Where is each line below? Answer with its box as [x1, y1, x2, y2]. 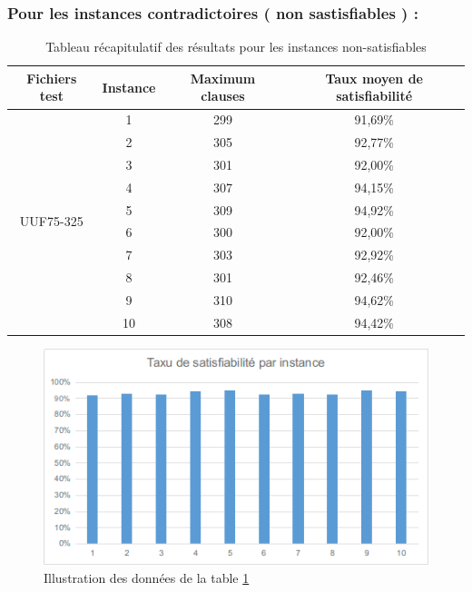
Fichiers [26, 68, 77, 87]
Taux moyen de [325, 68, 423, 87]
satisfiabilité [336, 86, 413, 105]
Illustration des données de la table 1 [44, 567, 250, 587]
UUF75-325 [19, 212, 84, 231]
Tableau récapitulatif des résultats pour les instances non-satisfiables [45, 37, 427, 56]
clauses [201, 86, 245, 105]
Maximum [190, 68, 256, 87]
